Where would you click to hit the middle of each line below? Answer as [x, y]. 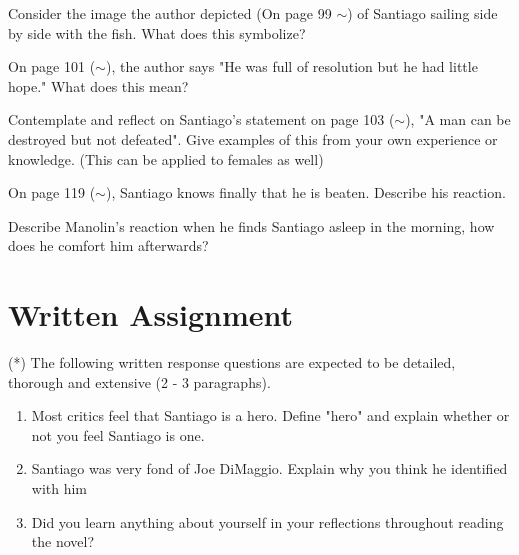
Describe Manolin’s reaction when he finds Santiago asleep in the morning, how [251, 225]
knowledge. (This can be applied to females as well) [166, 158]
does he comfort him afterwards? [108, 245]
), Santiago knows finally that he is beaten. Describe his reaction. [305, 192]
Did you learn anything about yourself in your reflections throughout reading [267, 521]
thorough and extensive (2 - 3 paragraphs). [139, 381]
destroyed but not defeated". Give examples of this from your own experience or [253, 138]
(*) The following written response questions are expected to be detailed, [232, 362]
